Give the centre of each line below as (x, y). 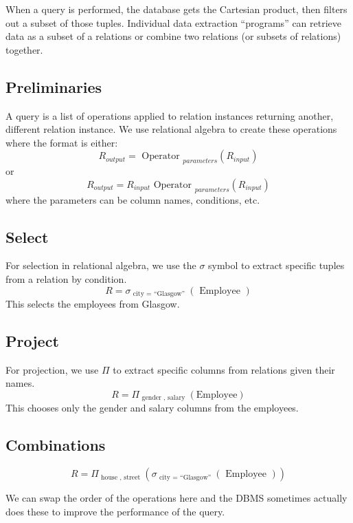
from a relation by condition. (66, 278)
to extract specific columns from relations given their (224, 369)
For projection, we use (52, 369)
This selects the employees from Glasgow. (93, 303)
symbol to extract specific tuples (276, 265)
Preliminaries (54, 86)
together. (24, 49)
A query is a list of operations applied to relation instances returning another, (170, 115)
